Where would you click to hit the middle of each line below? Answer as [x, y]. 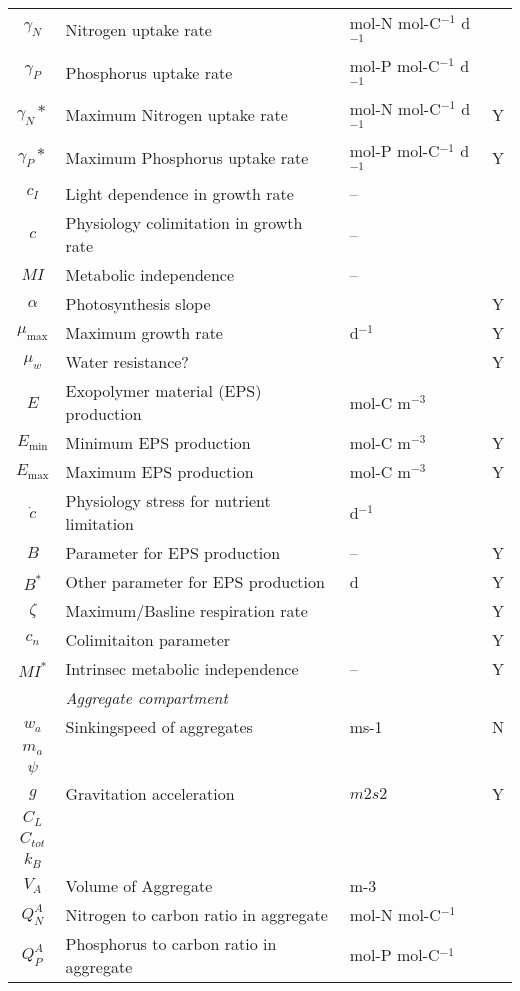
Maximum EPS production [159, 472]
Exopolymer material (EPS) [163, 391]
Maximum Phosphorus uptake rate [187, 158]
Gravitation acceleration [150, 794]
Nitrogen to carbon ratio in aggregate [196, 914]
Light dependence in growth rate [179, 194]
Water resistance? [127, 362]
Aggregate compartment [146, 698]
